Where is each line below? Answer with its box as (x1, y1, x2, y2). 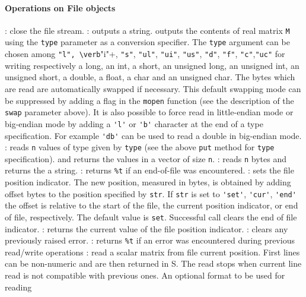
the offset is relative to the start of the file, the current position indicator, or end (5, 199, 298, 211)
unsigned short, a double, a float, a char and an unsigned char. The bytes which (5, 71, 295, 83)
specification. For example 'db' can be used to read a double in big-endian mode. (5, 129, 302, 141)
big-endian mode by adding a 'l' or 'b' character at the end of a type (5, 117, 263, 129)
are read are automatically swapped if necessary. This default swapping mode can (5, 82, 301, 94)
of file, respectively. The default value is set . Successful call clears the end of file (5, 210, 297, 223)
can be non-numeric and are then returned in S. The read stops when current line (5, 257, 302, 270)
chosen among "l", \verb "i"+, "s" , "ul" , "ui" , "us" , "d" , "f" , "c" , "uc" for (5, 48, 285, 60)
